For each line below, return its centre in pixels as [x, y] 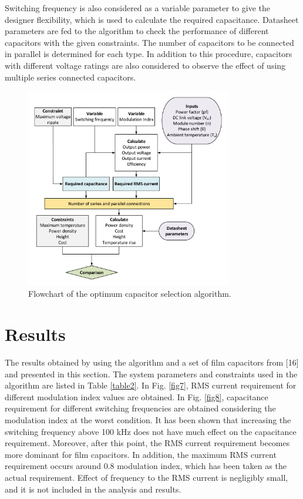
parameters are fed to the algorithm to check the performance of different [137, 31]
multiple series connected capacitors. [70, 77]
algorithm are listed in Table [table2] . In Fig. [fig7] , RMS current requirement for [151, 385]
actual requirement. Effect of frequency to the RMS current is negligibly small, [147, 477]
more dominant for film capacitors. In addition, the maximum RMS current [141, 454]
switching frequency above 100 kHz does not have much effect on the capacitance [151, 431]
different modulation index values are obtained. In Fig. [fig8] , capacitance [137, 396]
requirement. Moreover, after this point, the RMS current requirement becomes [147, 443]
